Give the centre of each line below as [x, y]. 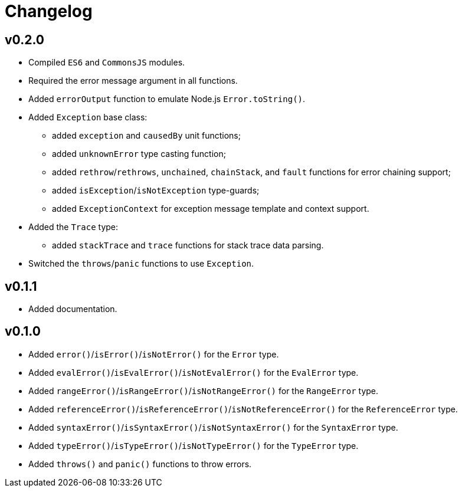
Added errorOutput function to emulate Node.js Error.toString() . [167, 99]
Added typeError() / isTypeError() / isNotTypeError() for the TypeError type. [194, 445]
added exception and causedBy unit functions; [146, 136]
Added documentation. [73, 309]
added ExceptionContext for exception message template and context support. [211, 209]
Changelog [49, 11]
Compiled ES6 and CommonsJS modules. [107, 63]
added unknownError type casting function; [139, 154]
